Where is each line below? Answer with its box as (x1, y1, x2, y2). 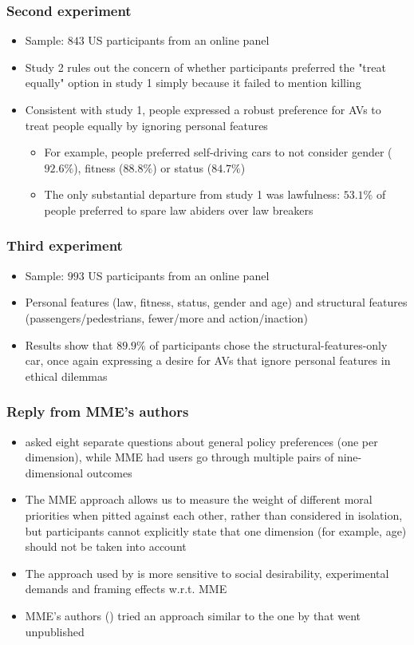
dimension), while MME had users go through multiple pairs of (25, 449, 334, 465)
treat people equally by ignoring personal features (25, 117, 268, 133)
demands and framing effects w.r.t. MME (25, 580, 227, 597)
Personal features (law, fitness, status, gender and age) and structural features (25, 294, 408, 311)
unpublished (25, 623, 85, 639)
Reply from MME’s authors (6, 402, 189, 421)
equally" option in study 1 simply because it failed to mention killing (25, 74, 361, 91)
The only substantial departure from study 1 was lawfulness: (44, 186, 341, 203)
